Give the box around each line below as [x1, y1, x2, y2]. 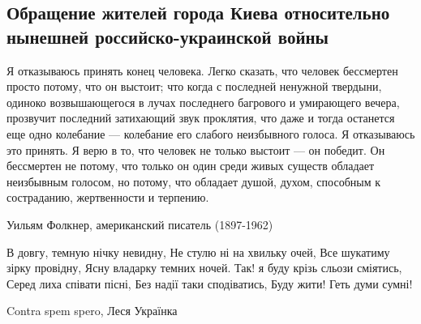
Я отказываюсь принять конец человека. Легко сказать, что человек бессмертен [6, 62, 398, 79]
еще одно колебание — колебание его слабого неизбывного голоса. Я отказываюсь [6, 125, 415, 142]
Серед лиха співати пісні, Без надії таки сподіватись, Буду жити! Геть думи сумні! [6, 275, 413, 292]
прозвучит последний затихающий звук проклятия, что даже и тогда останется [6, 109, 395, 126]
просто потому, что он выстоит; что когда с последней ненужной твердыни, [6, 78, 382, 95]
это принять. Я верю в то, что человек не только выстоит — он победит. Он [6, 141, 385, 158]
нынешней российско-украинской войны [6, 23, 329, 49]
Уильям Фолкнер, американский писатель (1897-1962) [6, 215, 273, 232]
